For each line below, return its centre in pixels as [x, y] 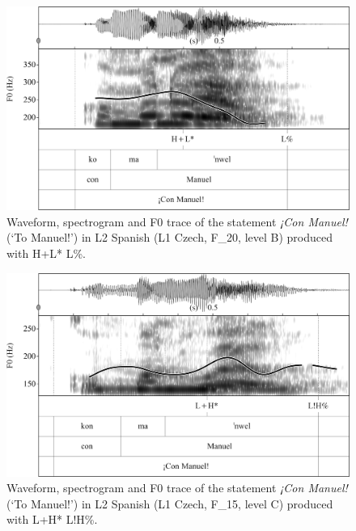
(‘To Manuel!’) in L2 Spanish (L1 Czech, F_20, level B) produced [170, 237]
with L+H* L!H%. [52, 519]
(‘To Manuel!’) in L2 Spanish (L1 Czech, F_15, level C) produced [170, 503]
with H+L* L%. [46, 253]
